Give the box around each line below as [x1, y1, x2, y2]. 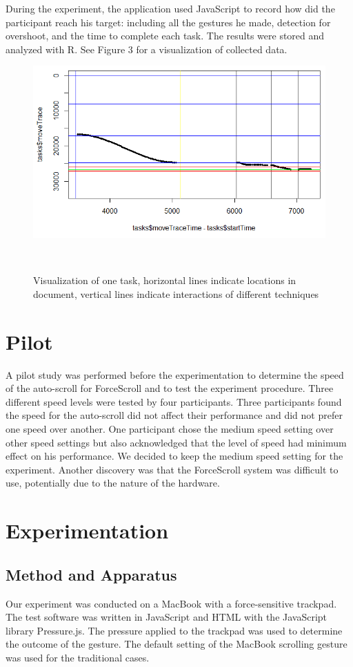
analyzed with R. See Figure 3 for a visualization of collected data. [6, 41, 288, 56]
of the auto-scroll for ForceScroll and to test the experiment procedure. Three [6, 381, 334, 395]
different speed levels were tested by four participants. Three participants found [6, 394, 342, 408]
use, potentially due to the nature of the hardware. [6, 476, 220, 490]
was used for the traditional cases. [6, 650, 150, 664]
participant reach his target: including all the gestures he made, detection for [6, 15, 331, 29]
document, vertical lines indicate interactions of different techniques [33, 286, 319, 301]
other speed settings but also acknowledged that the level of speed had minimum [6, 435, 347, 449]
